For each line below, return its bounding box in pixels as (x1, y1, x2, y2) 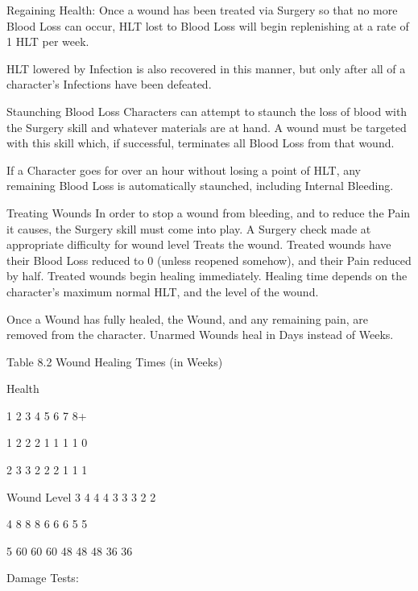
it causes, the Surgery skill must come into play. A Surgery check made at (6, 220, 371, 237)
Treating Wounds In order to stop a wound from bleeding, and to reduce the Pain (6, 204, 411, 221)
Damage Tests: (6, 569, 79, 586)
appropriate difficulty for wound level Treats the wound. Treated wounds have (6, 236, 391, 253)
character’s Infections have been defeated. (6, 76, 212, 93)
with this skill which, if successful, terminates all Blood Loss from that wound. (6, 134, 395, 151)
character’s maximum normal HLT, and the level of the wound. (6, 283, 319, 300)
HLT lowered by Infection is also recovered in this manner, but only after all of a (6, 60, 406, 76)
